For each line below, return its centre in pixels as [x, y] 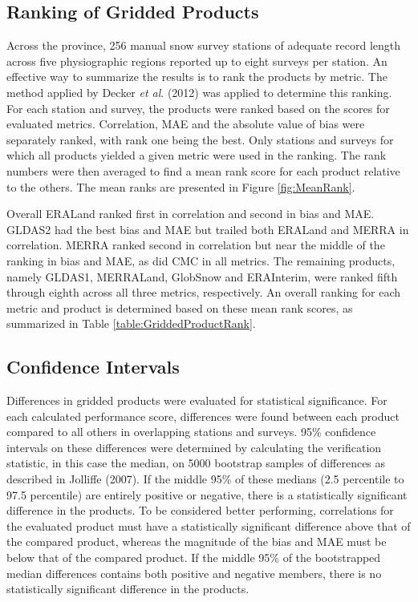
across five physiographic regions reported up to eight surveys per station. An [197, 61]
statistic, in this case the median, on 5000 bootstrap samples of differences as [196, 463]
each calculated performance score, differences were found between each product [203, 416]
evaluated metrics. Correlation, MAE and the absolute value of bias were [186, 124]
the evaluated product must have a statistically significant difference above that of [209, 525]
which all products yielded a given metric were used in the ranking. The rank [197, 155]
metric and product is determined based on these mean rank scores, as [180, 307]
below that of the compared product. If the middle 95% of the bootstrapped [194, 558]
